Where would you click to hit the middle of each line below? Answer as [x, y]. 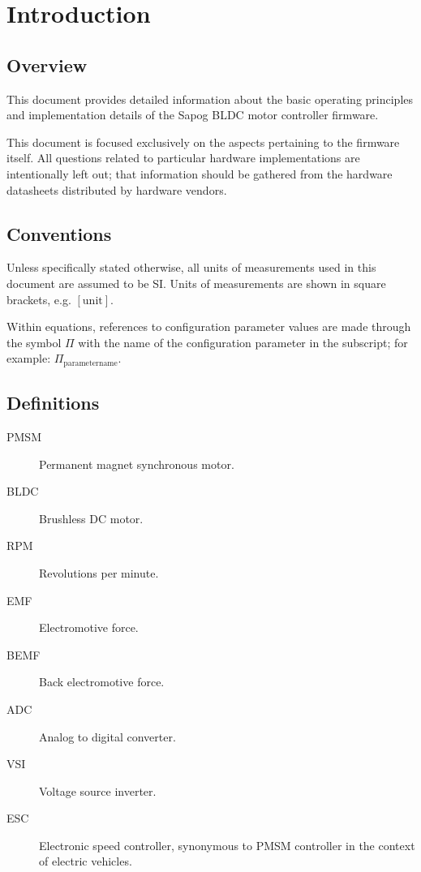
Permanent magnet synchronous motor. [137, 464]
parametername [90, 363]
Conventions [59, 233]
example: [29, 358]
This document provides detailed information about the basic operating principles [210, 99]
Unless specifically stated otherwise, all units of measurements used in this [191, 267]
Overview [47, 64]
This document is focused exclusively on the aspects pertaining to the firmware [203, 142]
